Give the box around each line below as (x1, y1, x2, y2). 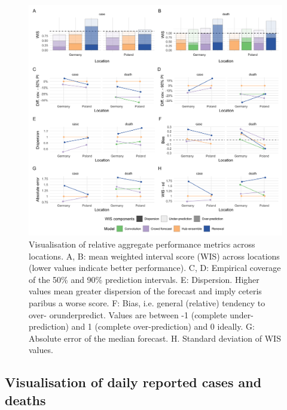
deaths (5, 390, 46, 409)
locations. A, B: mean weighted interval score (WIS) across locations (29, 249, 280, 262)
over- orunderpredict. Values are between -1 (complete (29, 308, 227, 321)
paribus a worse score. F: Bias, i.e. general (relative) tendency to (29, 297, 265, 309)
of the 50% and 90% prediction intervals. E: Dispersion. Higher (29, 273, 259, 285)
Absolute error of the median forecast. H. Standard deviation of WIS (29, 331, 281, 344)
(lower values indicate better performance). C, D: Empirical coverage (29, 261, 281, 274)
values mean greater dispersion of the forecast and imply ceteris (29, 285, 262, 297)
